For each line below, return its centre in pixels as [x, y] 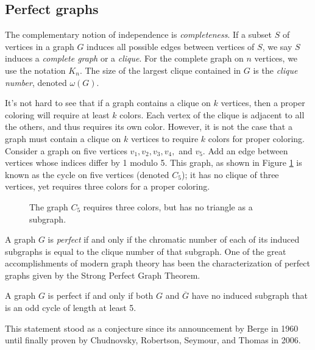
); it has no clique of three [230, 174]
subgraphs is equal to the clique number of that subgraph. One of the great [146, 251]
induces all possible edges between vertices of [171, 46]
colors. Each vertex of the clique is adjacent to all [212, 114]
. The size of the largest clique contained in [160, 70]
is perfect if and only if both [101, 295]
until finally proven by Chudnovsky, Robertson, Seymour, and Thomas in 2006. [153, 340]
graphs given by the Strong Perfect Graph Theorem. [103, 275]
